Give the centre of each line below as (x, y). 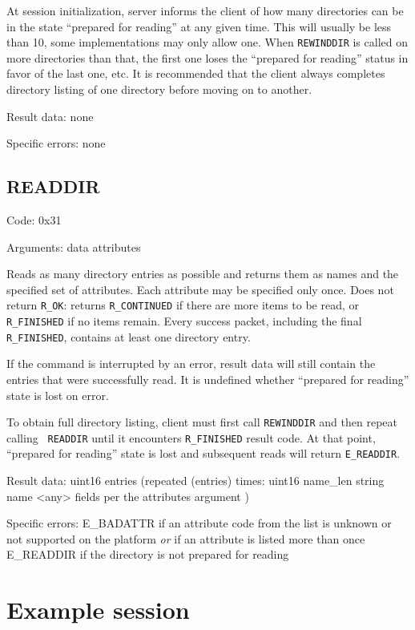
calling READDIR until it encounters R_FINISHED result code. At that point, (191, 437)
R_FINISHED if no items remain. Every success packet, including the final (184, 321)
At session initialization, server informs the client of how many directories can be (205, 10)
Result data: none (50, 116)
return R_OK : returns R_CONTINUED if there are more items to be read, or (183, 305)
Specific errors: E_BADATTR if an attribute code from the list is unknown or (199, 523)
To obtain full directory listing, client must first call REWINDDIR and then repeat (202, 422)
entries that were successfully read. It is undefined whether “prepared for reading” (208, 379)
